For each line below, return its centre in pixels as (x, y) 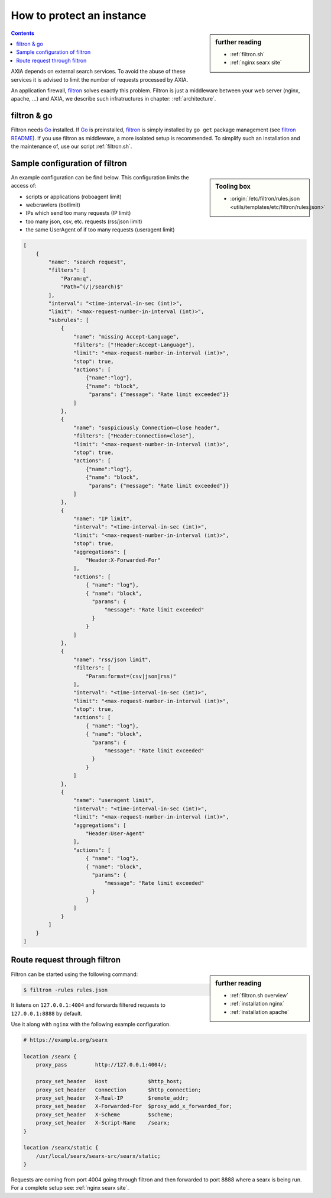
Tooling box (233, 186)
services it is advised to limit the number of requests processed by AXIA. (100, 79)
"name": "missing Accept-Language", (126, 336)
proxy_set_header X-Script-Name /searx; (103, 1123)
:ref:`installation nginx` (257, 1004)
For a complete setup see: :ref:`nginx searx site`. (70, 1188)
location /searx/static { (61, 1148)
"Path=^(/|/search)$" (92, 287)
